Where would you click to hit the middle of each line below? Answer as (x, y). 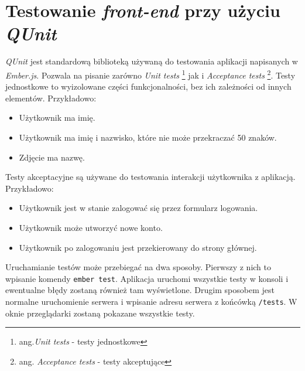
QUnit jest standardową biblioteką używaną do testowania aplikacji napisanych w (152, 61)
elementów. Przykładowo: (51, 98)
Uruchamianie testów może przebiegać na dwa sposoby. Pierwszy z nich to (138, 267)
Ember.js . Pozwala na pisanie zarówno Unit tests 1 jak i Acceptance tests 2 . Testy (150, 74)
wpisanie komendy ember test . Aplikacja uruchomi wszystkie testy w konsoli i (147, 278)
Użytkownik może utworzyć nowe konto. (91, 227)
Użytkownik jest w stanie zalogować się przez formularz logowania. (138, 208)
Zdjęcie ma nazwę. (52, 157)
